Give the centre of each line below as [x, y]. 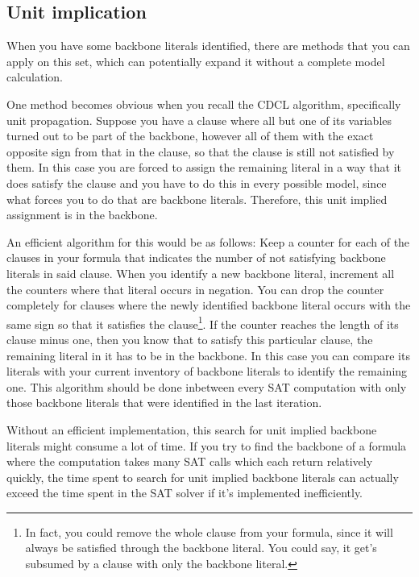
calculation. [35, 77]
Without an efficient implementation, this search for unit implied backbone [192, 429]
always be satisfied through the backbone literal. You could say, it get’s [201, 548]
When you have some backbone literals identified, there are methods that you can [208, 46]
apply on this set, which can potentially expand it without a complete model [196, 61]
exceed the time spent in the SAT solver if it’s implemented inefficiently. [185, 493]
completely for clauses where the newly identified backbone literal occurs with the [209, 305]
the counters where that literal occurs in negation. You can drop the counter [195, 289]
